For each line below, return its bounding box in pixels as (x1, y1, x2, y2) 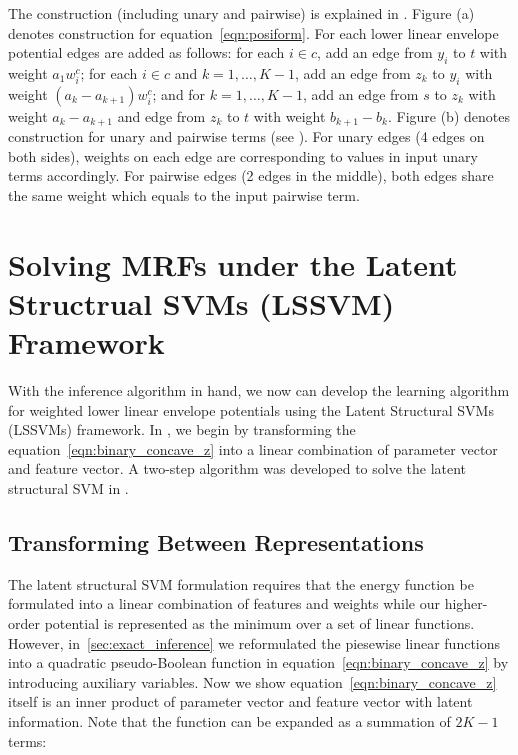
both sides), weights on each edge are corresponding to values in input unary (8, 145, 478, 166)
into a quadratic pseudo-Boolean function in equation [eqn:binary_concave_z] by (8, 652, 509, 673)
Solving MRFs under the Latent (8, 243, 458, 284)
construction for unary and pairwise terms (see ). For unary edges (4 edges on (8, 126, 485, 147)
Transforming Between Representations (8, 527, 424, 558)
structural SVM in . (8, 478, 129, 499)
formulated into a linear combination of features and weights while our (8, 593, 440, 614)
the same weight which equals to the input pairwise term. (8, 185, 360, 206)
